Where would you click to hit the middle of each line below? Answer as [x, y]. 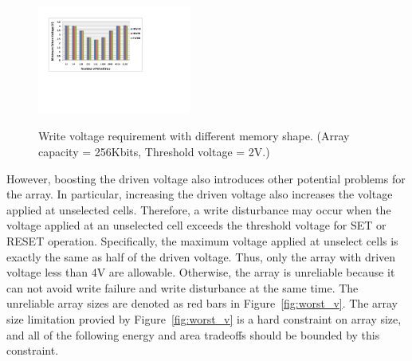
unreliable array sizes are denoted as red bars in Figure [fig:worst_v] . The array [202, 303]
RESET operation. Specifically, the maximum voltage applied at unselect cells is [202, 241]
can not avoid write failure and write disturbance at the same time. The [182, 287]
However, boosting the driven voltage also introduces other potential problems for [206, 178]
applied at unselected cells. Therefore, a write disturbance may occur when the [199, 209]
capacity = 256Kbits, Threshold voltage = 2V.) [154, 152]
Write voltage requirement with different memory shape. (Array [194, 136]
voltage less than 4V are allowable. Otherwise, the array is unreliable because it [201, 272]
